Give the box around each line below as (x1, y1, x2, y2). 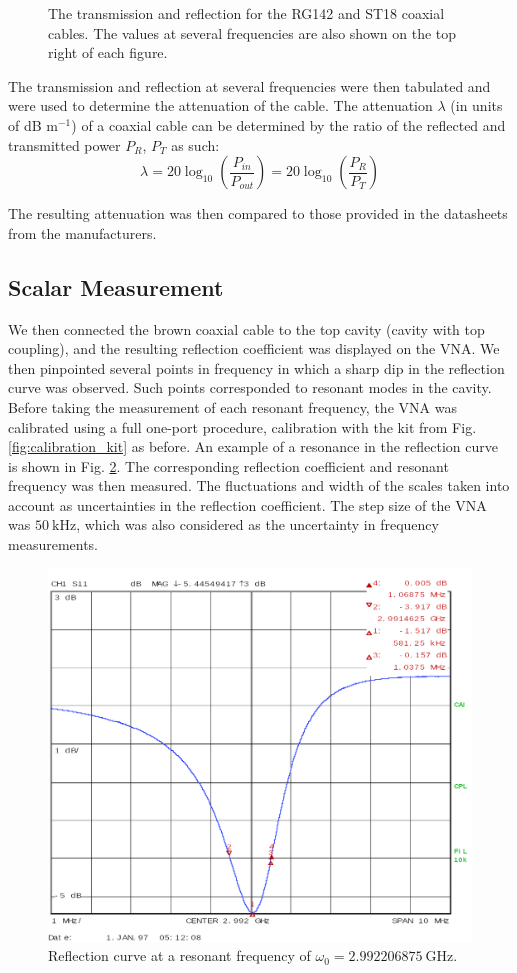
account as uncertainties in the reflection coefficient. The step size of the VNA (8, 494, 487, 515)
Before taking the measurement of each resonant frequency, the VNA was (8, 396, 457, 417)
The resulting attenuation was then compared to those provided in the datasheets (8, 203, 508, 224)
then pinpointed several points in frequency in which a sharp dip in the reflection (8, 357, 505, 378)
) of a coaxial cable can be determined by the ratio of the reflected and (71, 114, 506, 135)
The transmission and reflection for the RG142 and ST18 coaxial (48, 3, 445, 23)
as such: (171, 134, 220, 155)
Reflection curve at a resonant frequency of (48, 945, 311, 966)
